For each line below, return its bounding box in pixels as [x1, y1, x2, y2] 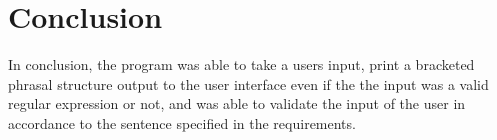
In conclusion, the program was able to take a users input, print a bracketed [8, 54, 475, 75]
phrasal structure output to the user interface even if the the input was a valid [8, 73, 489, 94]
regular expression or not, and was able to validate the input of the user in [8, 93, 466, 114]
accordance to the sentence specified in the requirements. [8, 112, 356, 133]
